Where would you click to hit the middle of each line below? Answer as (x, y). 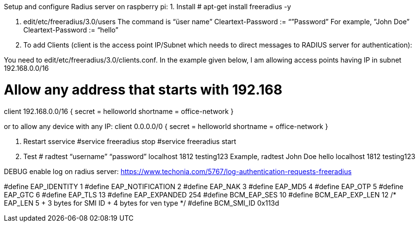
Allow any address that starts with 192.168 (143, 89)
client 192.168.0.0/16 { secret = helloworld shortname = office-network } (119, 111)
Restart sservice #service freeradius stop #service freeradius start (130, 141)
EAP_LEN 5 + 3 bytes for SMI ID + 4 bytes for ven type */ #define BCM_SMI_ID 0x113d (142, 203)
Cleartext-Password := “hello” (71, 30)
